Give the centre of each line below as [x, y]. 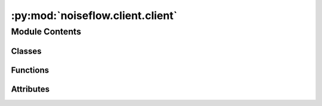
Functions [30, 70]
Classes [26, 51]
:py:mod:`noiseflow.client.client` [94, 15]
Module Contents [46, 32]
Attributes [30, 89]
